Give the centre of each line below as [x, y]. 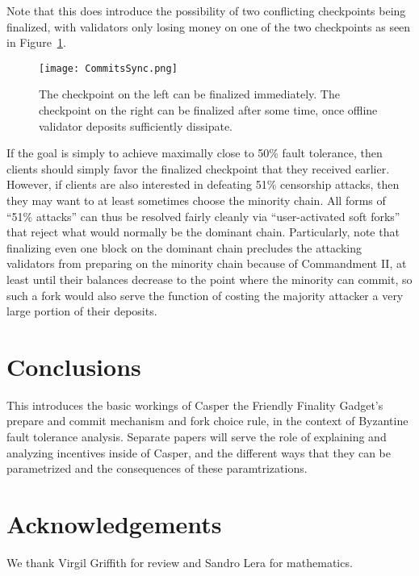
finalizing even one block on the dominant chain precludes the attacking [184, 247]
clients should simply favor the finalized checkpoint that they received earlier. [198, 168]
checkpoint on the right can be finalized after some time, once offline [208, 110]
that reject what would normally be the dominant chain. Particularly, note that [203, 232]
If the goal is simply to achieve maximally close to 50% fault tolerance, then [195, 153]
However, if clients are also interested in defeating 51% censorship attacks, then [203, 184]
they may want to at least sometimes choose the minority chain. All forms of [196, 200]
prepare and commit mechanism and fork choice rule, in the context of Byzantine [207, 421]
